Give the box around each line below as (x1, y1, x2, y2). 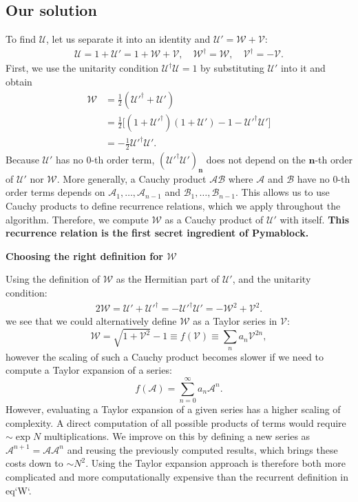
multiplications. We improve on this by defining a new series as (43, 429, 310, 443)
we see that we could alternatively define (6, 314, 177, 328)
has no (55, 152, 83, 166)
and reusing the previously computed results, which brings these (67, 442, 338, 456)
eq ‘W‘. (6, 483, 32, 497)
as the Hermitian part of (116, 272, 220, 286)
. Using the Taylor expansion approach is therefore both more (85, 456, 346, 470)
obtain (6, 74, 32, 88)
